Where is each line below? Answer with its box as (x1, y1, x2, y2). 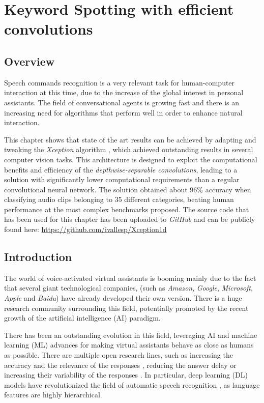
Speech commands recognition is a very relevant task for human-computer (4, 77, 235, 88)
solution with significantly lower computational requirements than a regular (4, 174, 240, 185)
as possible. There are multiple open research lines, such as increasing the (4, 350, 233, 360)
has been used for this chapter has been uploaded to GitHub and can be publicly (4, 214, 255, 224)
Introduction (4, 249, 72, 265)
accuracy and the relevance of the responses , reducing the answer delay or (4, 359, 237, 370)
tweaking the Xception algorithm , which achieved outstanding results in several (4, 144, 253, 155)
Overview (4, 53, 55, 69)
